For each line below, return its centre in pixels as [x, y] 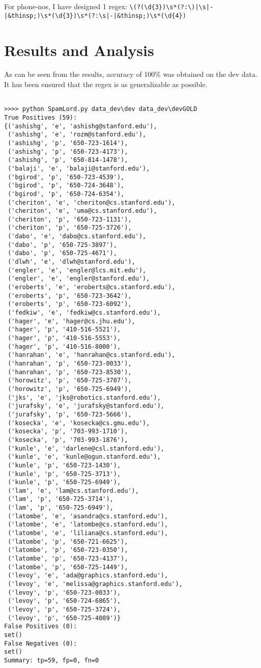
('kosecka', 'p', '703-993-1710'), [68, 432]
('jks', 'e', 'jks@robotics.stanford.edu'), [84, 397]
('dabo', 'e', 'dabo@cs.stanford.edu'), [77, 236]
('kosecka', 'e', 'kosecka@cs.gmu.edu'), [79, 423]
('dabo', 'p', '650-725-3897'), [62, 245]
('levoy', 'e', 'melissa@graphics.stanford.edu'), [95, 584]
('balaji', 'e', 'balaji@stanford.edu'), [79, 168]
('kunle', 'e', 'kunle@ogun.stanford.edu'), [84, 457]
